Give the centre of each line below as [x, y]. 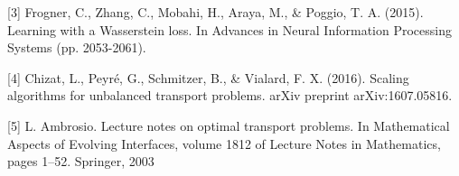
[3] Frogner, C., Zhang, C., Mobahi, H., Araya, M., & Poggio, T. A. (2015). [215, 12]
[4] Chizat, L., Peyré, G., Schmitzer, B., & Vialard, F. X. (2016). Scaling [208, 77]
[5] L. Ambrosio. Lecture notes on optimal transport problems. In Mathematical [229, 125]
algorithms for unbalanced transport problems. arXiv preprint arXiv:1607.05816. [230, 95]
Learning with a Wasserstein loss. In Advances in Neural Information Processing [229, 29]
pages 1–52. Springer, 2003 [81, 161]
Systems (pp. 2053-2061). [77, 47]
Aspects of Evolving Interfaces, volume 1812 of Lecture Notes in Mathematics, [224, 143]
